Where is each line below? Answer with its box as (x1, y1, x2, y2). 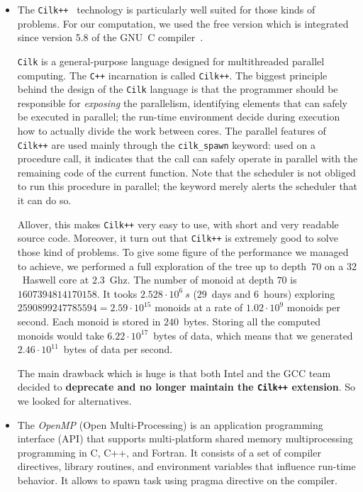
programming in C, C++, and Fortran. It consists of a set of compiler (17, 445, 321, 459)
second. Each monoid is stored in (17, 313, 161, 328)
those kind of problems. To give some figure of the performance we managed (17, 244, 349, 259)
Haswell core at (22, 272, 89, 287)
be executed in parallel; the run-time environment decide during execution (17, 109, 340, 124)
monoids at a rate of (155, 300, 243, 315)
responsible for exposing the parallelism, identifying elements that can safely (17, 95, 347, 110)
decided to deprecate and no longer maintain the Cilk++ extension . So (17, 379, 355, 394)
